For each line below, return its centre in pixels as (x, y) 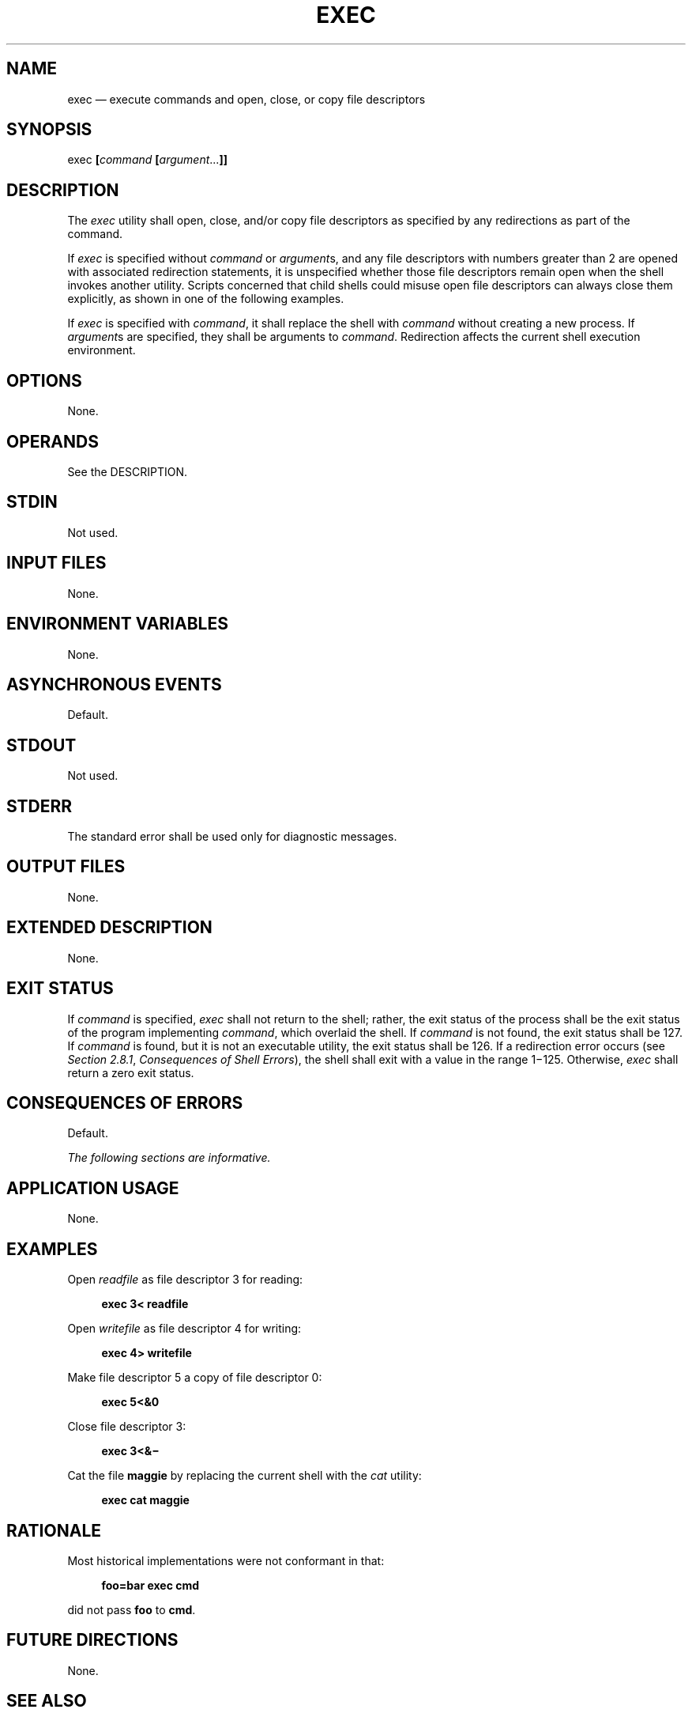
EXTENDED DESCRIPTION (109, 928)
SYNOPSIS (49, 130)
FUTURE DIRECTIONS (92, 1640)
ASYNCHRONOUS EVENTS (114, 684)
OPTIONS (44, 380)
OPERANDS (53, 441)
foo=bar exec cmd (150, 1585)
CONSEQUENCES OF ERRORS (125, 1102)
